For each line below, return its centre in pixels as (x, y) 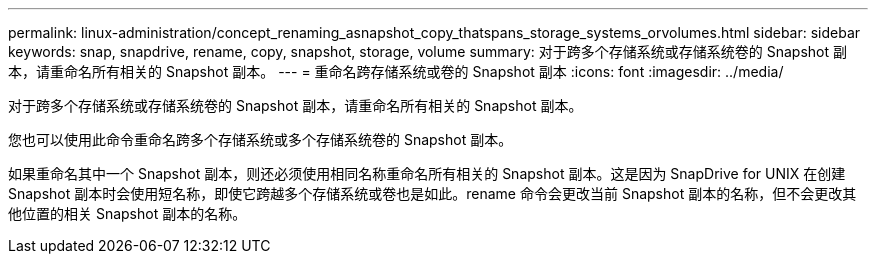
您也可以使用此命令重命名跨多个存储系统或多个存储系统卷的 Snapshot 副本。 (260, 139)
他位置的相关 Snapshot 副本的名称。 (127, 213)
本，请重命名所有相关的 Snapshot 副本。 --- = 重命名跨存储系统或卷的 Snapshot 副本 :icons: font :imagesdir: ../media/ (396, 71)
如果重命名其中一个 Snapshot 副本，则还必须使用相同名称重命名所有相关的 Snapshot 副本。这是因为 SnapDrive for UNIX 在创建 (427, 173)
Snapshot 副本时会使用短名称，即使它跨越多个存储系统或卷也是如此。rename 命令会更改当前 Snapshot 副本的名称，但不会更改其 (432, 193)
